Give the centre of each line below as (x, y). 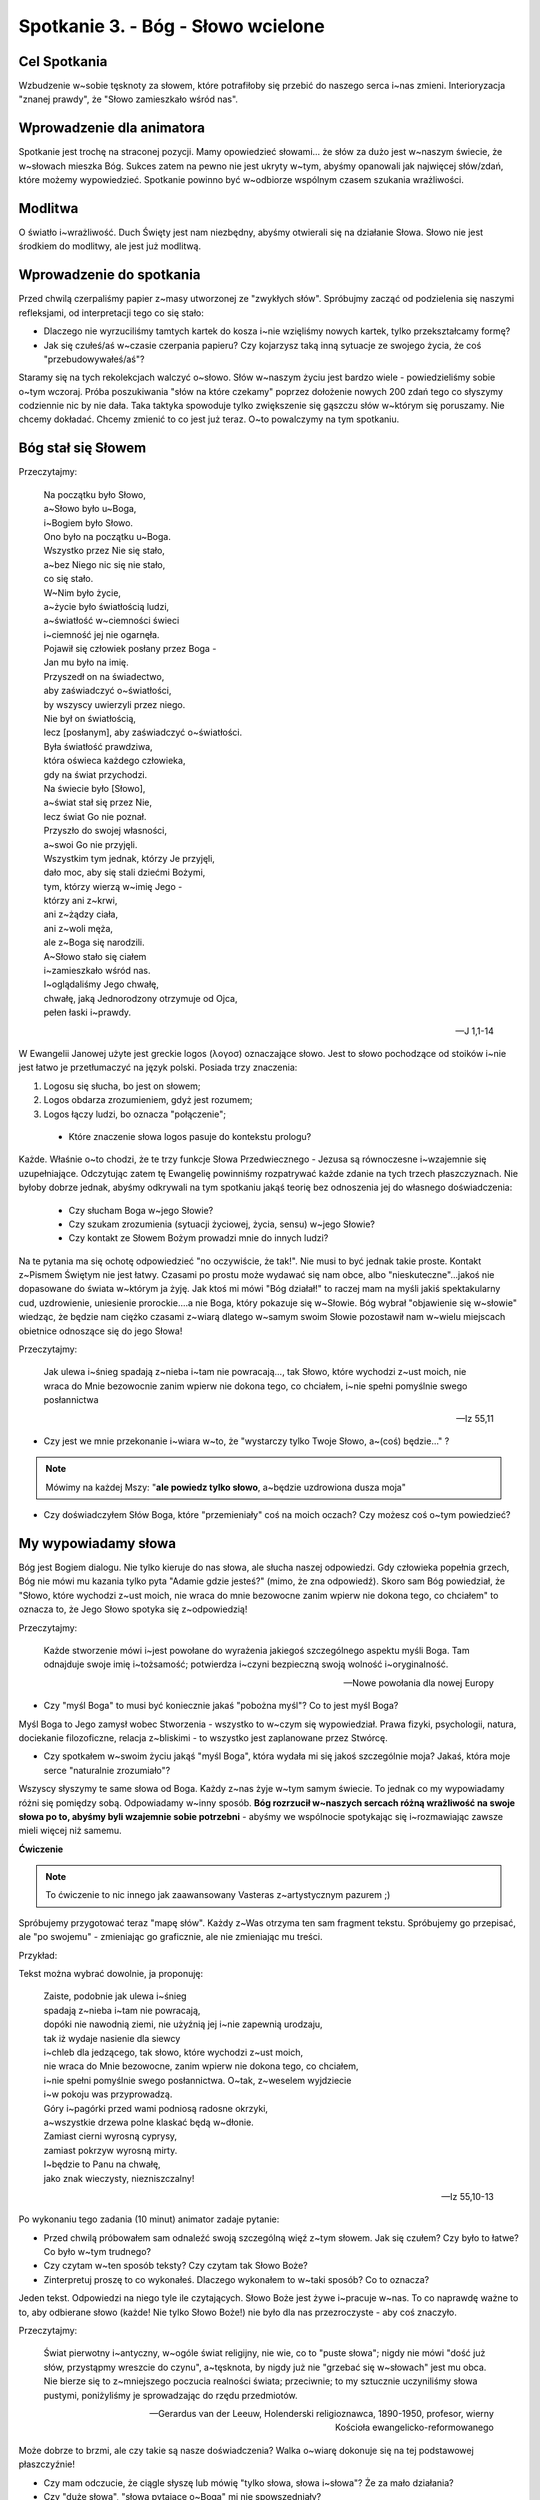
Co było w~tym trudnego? (97, 2252)
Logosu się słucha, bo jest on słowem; (122, 1086)
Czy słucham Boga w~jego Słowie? (141, 1210)
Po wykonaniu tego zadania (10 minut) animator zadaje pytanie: (149, 2219)
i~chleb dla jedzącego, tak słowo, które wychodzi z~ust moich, (173, 2052)
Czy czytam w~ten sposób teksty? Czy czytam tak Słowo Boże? (176, 2266)
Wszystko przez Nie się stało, (104, 551)
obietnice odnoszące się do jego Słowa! (100, 1331)
